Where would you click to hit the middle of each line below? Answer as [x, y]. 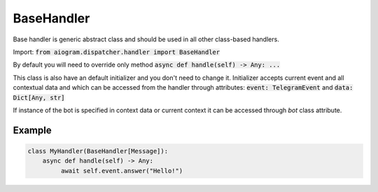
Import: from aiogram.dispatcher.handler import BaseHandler [117, 52]
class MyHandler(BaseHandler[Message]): [98, 151]
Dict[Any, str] [39, 97]
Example [32, 130]
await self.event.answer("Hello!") [122, 171]
